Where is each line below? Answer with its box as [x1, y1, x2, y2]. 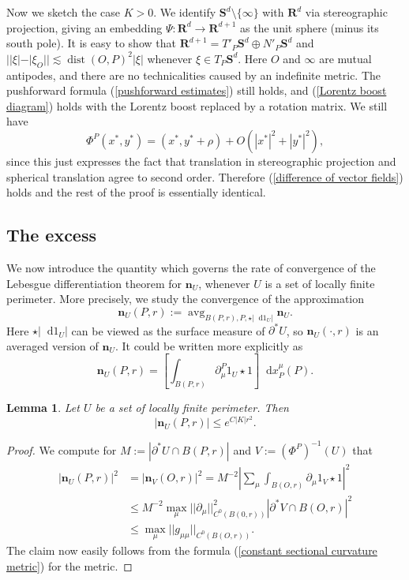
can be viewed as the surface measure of [71, 322, 265, 339]
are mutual [319, 50, 372, 66]
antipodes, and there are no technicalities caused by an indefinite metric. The [6, 66, 381, 83]
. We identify [153, 4, 216, 20]
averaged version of [6, 337, 99, 354]
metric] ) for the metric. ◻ [6, 557, 133, 574]
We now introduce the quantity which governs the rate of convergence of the [6, 259, 376, 275]
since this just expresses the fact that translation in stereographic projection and [6, 152, 396, 169]
